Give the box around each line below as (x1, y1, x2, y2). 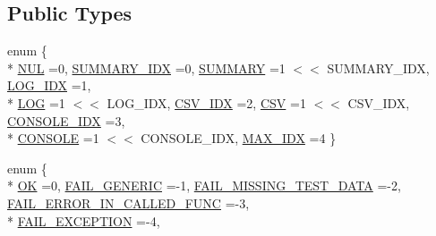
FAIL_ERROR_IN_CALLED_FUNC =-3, (7, 193, 250, 212)
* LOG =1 (7, 93, 65, 112)
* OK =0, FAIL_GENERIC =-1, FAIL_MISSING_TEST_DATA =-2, (7, 176, 401, 195)
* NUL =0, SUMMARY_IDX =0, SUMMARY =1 (7, 58, 286, 77)
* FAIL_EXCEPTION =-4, (7, 211, 160, 230)
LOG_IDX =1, (7, 76, 91, 95)
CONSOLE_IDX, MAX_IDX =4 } (141, 129, 337, 147)
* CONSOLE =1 (7, 129, 99, 147)
